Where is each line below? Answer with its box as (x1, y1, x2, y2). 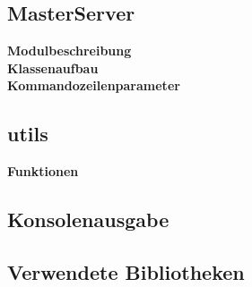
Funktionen (7, 162, 79, 181)
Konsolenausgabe (7, 206, 169, 233)
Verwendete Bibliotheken (7, 257, 245, 285)
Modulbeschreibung (7, 41, 132, 60)
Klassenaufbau (7, 58, 99, 77)
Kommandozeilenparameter (7, 76, 180, 95)
